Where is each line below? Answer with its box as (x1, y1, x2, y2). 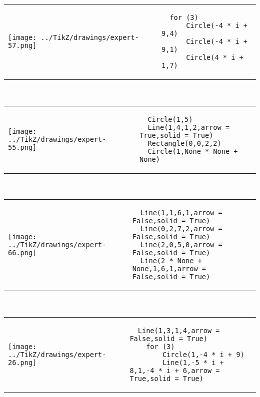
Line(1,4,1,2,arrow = (147, 123, 230, 131)
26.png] (8, 358, 37, 367)
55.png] (8, 143, 37, 151)
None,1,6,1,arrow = (132, 265, 206, 273)
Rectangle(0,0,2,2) (147, 139, 221, 147)
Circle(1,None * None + (147, 147, 238, 155)
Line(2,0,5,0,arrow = (140, 241, 222, 249)
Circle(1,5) (147, 115, 193, 123)
